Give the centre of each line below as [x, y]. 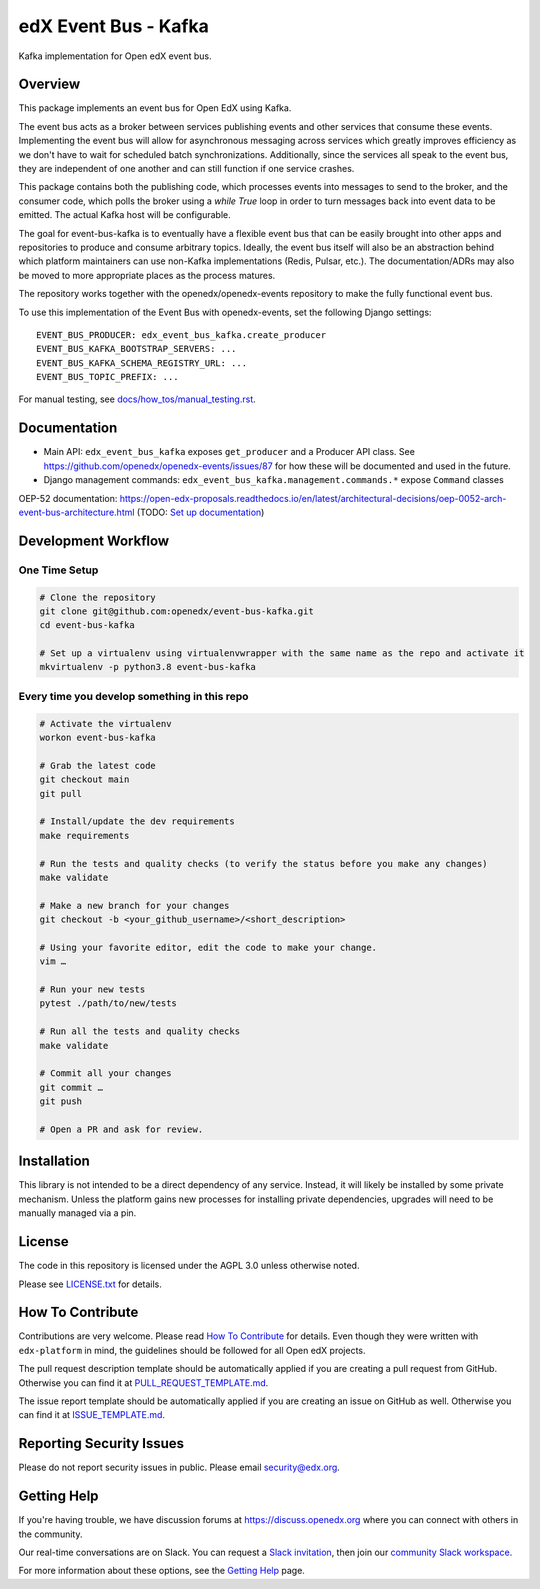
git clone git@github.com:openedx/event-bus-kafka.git [176, 611]
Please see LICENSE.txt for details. [90, 1284]
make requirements [84, 835]
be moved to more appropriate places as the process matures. [147, 275]
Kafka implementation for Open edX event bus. [115, 56]
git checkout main [84, 779]
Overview [49, 84]
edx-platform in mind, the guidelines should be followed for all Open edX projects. [192, 1350]
